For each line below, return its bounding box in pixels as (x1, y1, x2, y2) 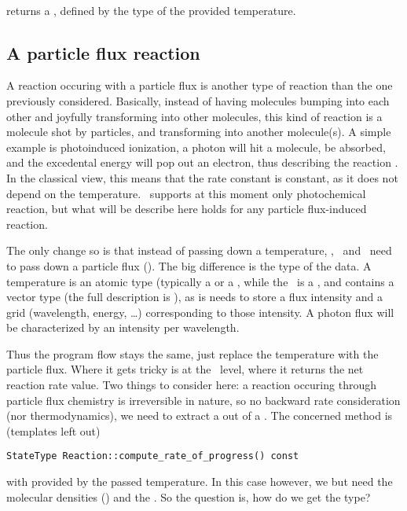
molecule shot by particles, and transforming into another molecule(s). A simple (6, 123, 391, 140)
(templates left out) (6, 422, 101, 439)
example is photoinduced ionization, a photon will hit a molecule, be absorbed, (6, 138, 386, 155)
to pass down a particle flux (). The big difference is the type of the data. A (6, 257, 372, 274)
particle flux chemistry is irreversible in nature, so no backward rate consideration (6, 392, 401, 408)
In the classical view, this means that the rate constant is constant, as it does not (6, 169, 398, 186)
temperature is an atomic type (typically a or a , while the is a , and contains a (6, 273, 394, 289)
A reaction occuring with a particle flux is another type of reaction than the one (6, 77, 393, 94)
